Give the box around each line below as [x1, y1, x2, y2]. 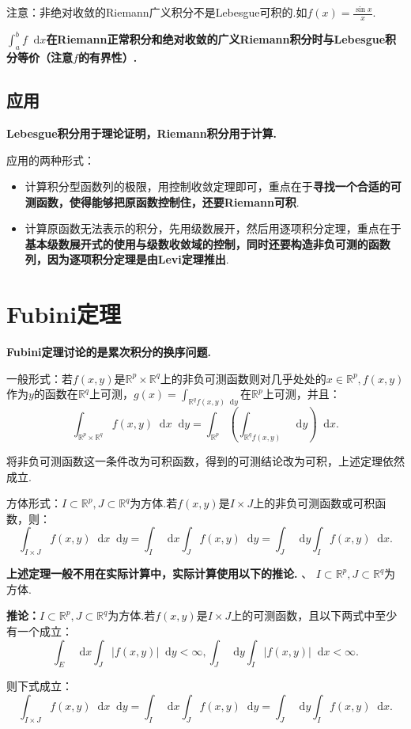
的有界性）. [77, 49, 138, 66]
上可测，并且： [262, 385, 341, 402]
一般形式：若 [6, 370, 73, 386]
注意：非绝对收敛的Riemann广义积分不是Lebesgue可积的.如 [6, 4, 307, 20]
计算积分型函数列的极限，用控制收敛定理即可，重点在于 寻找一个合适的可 [25, 178, 402, 195]
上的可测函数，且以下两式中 [231, 607, 375, 624]
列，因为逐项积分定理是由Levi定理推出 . [25, 251, 229, 268]
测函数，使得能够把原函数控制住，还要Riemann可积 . [25, 193, 300, 210]
